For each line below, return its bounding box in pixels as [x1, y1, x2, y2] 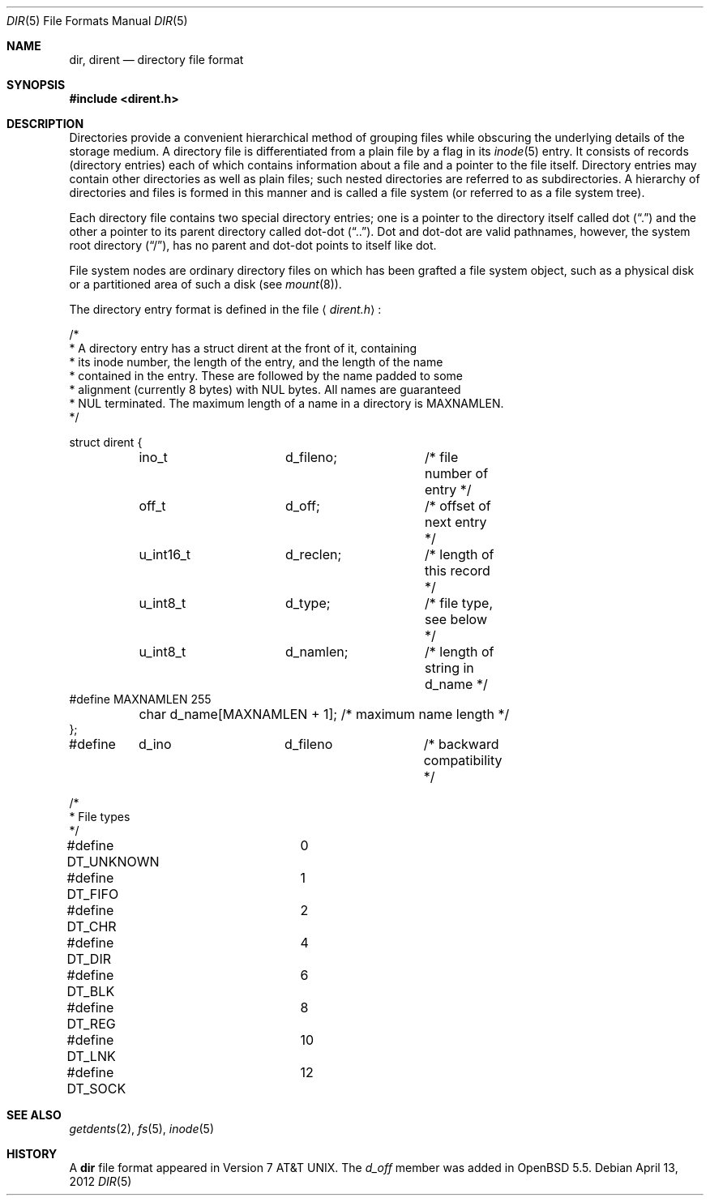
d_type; [284, 595, 331, 611]
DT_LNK [66, 1048, 116, 1064]
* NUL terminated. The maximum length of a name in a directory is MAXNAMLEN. [69, 396, 504, 410]
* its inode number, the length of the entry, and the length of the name [69, 355, 443, 369]
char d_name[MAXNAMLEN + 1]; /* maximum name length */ [139, 706, 510, 722]
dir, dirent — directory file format [69, 53, 244, 66]
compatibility [423, 752, 503, 768]
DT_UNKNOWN [66, 853, 160, 870]
